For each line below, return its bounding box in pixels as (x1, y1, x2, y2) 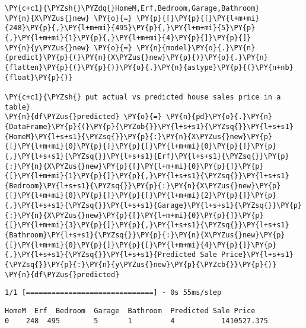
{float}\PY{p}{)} (5, 73, 73, 82)
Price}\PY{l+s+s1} (221, 250, 294, 259)
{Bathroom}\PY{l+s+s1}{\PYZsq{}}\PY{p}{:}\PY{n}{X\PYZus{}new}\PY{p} (5, 231, 285, 240)
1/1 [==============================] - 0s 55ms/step (5, 288, 222, 297)
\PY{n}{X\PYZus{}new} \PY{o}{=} (5, 14, 132, 22)
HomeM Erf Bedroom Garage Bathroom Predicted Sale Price (5, 307, 256, 316)
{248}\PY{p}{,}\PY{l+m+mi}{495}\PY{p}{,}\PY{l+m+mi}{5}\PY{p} (5, 24, 256, 33)
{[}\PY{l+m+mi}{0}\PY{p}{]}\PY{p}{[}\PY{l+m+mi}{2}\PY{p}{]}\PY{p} (5, 191, 277, 200)
